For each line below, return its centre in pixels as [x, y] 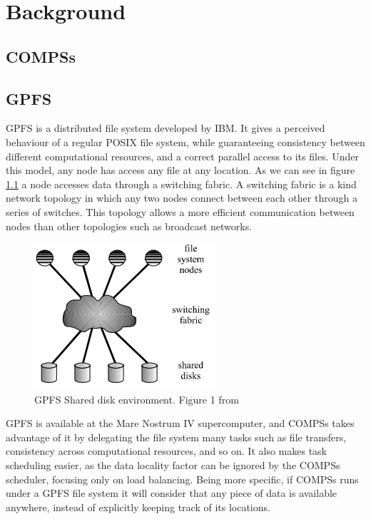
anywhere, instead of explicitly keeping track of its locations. [138, 507]
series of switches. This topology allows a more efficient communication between [180, 211]
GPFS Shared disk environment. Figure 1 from [137, 399]
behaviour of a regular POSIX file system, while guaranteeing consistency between [185, 142]
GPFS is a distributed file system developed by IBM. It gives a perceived [166, 128]
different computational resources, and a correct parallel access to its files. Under [182, 156]
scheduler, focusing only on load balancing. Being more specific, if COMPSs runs [182, 479]
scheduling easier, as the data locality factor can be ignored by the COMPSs [173, 465]
